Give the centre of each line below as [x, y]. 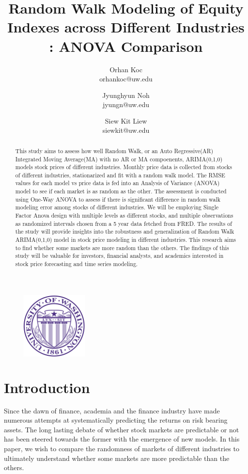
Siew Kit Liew [126, 120]
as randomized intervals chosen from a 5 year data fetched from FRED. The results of [124, 223]
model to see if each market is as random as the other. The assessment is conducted [121, 191]
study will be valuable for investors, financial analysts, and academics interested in [119, 256]
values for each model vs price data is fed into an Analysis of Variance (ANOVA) [117, 183]
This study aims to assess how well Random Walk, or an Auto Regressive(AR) [114, 150]
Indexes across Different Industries [126, 27]
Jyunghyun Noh [126, 95]
